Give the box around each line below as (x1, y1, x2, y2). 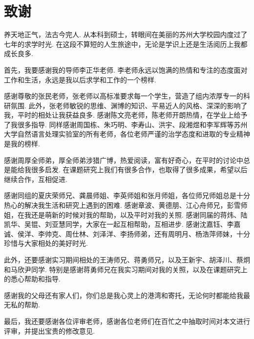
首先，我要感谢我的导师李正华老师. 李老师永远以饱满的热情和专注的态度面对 (4, 64, 248, 75)
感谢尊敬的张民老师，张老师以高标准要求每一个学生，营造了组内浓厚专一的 (4, 91, 243, 101)
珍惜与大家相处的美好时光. (4, 238, 88, 248)
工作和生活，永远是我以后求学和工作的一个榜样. (4, 74, 156, 84)
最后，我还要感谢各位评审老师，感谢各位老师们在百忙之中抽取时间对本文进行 (4, 316, 250, 326)
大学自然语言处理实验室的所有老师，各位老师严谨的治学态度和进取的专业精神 (4, 129, 250, 139)
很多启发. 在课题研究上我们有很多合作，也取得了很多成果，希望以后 (31, 164, 248, 175)
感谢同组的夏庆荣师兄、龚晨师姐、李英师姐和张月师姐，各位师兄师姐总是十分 (4, 190, 250, 200)
